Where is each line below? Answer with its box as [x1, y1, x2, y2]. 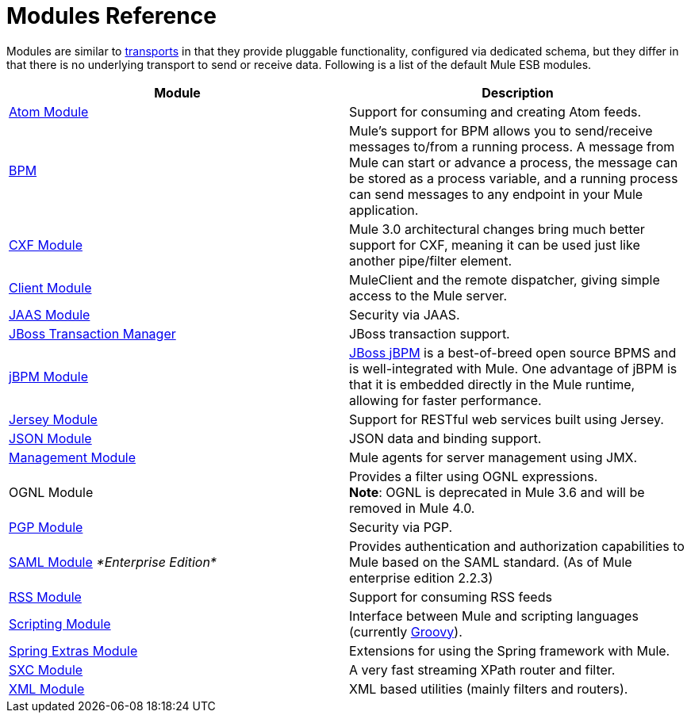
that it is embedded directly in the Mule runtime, [349, 376, 635, 392]
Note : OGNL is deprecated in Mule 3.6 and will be [349, 484, 645, 500]
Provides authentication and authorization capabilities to [349, 537, 685, 554]
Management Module [9, 449, 136, 465]
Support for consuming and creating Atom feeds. [349, 103, 642, 120]
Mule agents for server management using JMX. [349, 449, 638, 465]
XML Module [9, 680, 85, 697]
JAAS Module [9, 306, 90, 323]
